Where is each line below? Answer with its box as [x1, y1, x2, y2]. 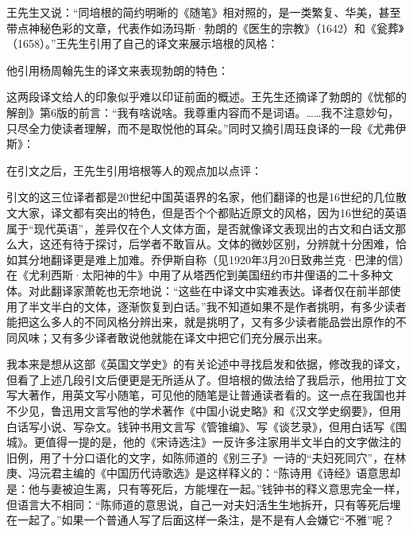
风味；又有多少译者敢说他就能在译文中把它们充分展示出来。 [17, 329, 329, 345]
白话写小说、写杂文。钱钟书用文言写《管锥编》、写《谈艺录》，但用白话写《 [6, 418, 396, 434]
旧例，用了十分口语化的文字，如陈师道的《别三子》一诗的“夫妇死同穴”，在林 [6, 449, 407, 465]
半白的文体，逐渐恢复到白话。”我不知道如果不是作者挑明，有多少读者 [50, 298, 407, 314]
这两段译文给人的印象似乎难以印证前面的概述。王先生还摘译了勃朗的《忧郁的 [6, 88, 407, 105]
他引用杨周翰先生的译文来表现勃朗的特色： [6, 61, 229, 78]
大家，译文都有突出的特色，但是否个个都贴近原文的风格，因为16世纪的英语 [17, 204, 407, 220]
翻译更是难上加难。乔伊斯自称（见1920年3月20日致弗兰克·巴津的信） [50, 251, 404, 267]
